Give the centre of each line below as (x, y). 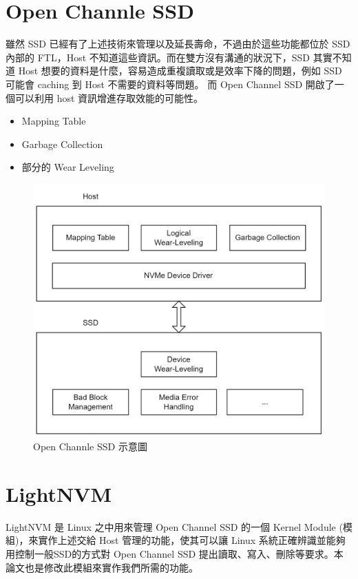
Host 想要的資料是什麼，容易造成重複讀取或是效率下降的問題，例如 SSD (180, 71)
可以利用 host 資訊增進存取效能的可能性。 (109, 97)
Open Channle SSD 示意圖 (90, 446)
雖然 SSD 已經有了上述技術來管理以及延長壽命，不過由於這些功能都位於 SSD (178, 44)
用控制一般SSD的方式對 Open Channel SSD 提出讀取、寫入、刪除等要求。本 (175, 554)
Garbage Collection (62, 144)
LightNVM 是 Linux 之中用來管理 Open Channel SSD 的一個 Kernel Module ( (174, 526)
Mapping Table (54, 121)
